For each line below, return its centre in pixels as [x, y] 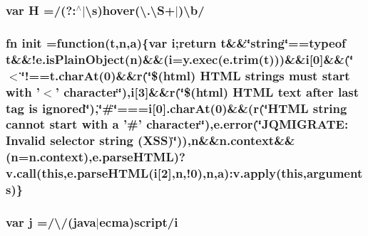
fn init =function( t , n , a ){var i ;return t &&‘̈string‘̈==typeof [176, 42]
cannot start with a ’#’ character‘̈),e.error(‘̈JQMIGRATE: [177, 124]
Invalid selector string [70, 140]
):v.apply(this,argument [293, 173]
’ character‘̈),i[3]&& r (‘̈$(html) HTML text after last [207, 91]
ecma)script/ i [139, 221]
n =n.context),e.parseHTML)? [98, 157]
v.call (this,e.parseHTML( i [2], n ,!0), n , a [115, 173]
